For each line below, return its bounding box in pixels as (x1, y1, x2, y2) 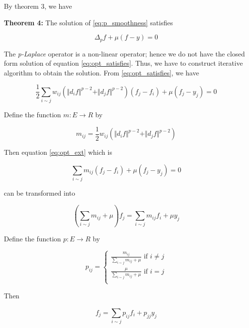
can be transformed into (4, 188, 75, 198)
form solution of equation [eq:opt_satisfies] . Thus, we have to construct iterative (4, 58, 243, 68)
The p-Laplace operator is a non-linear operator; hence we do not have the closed (4, 48, 245, 58)
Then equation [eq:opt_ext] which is (4, 147, 112, 157)
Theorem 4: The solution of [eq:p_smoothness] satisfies (4, 17, 173, 27)
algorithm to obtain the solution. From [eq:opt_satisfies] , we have (4, 67, 199, 77)
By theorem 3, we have (4, 1, 72, 11)
